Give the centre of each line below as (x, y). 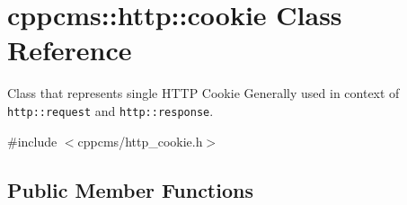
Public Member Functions (130, 189)
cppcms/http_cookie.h (140, 141)
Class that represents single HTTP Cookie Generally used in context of (203, 93)
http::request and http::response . (111, 110)
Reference (70, 50)
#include (32, 141)
